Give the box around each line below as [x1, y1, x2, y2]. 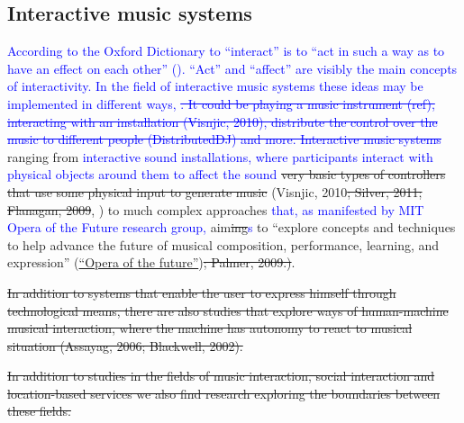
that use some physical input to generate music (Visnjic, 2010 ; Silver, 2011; [7, 182, 423, 201]
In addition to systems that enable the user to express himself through [7, 283, 396, 301]
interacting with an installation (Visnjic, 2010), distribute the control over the [7, 112, 438, 130]
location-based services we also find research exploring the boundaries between [7, 383, 441, 402]
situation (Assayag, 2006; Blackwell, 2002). [7, 336, 243, 355]
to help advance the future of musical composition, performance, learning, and [7, 235, 440, 254]
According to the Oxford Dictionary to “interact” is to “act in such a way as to [7, 41, 445, 60]
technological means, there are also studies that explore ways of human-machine [7, 301, 449, 319]
